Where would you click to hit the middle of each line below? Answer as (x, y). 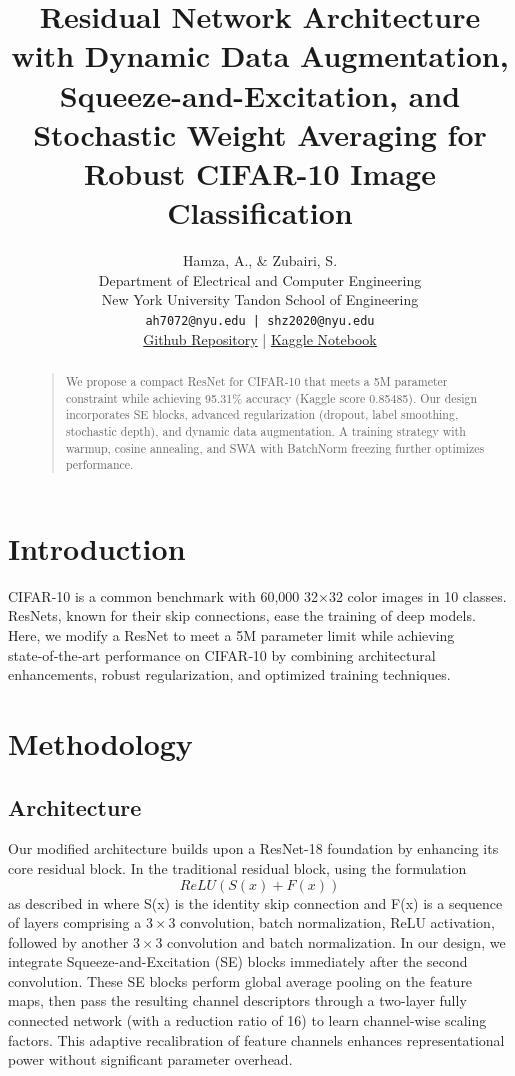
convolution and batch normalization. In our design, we (336, 941)
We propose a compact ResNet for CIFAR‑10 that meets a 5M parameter (256, 380)
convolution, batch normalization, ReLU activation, (337, 922)
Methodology (100, 742)
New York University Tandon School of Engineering (260, 299)
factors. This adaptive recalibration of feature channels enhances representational (256, 1039)
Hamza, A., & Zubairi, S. (260, 260)
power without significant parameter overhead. (150, 1059)
